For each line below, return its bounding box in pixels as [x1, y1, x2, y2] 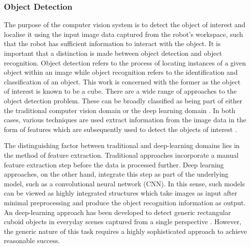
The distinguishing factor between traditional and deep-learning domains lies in [4, 140, 240, 150]
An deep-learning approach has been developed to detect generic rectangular [4, 207, 231, 217]
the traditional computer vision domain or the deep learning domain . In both [4, 105, 235, 115]
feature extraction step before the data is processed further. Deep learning [4, 159, 224, 169]
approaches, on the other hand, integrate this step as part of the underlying [4, 169, 229, 179]
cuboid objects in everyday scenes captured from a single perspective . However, [4, 216, 241, 227]
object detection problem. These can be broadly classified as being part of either [4, 95, 243, 105]
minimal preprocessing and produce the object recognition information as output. [4, 197, 246, 207]
